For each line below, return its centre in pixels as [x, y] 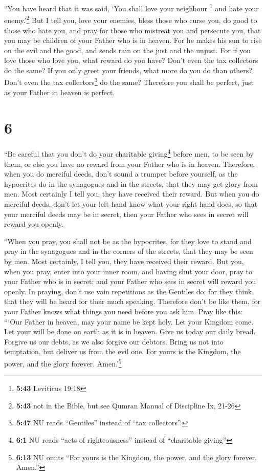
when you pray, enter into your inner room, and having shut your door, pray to [128, 271]
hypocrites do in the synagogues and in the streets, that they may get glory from [131, 183]
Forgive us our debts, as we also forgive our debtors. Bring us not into [114, 341]
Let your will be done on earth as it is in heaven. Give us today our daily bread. [130, 331]
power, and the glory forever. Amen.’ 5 [63, 362]
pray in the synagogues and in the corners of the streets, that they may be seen [129, 251]
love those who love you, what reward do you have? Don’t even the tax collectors [131, 60]
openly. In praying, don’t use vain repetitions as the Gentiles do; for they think [128, 291]
